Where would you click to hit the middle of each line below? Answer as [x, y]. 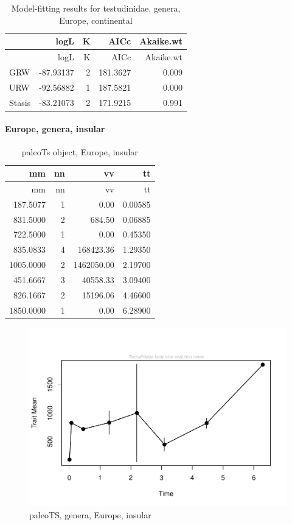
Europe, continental [96, 20]
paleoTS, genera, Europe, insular [90, 514]
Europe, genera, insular [55, 129]
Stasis [20, 102]
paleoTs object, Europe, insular [80, 152]
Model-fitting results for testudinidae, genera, [96, 8]
